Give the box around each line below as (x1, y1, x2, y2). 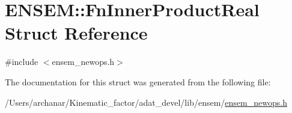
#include (5, 55, 38, 68)
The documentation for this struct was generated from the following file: (5, 75, 271, 88)
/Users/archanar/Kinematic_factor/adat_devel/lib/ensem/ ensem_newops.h (5, 96, 287, 108)
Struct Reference (5, 20, 148, 45)
